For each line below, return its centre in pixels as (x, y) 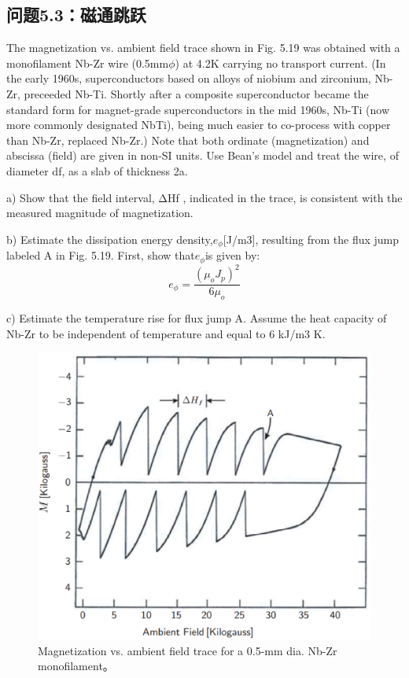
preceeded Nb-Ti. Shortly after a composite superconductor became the (196, 93)
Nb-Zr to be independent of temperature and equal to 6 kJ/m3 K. (166, 333)
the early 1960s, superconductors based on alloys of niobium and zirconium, (189, 78)
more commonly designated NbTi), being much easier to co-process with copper (199, 125)
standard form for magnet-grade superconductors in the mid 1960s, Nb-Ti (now (198, 109)
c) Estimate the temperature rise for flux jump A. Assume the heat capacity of (197, 317)
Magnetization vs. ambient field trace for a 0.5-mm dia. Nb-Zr (188, 650)
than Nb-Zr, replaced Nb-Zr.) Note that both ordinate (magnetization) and (188, 140)
